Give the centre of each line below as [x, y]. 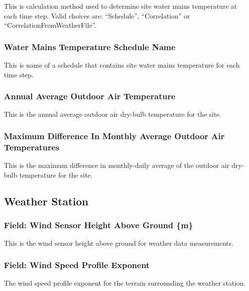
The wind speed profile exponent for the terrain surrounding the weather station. [125, 283]
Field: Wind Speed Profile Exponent [77, 264]
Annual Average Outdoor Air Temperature [90, 96]
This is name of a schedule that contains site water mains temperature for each [122, 65]
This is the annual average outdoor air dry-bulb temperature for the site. [113, 114]
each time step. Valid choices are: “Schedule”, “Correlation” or [97, 15]
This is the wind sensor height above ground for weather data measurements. [119, 243]
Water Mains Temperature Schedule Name [90, 46]
